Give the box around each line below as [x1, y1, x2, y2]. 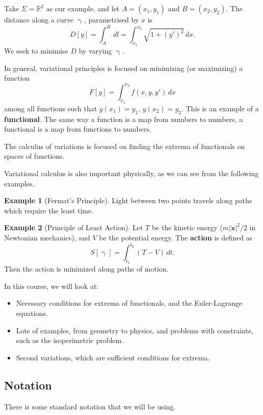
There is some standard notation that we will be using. [4, 401, 176, 411]
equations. [16, 308, 48, 318]
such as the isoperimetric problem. [16, 335, 124, 346]
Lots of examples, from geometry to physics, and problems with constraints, [16, 325, 253, 335]
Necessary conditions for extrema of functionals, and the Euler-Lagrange [16, 298, 243, 308]
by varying [78, 45, 112, 56]
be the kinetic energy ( [151, 222, 223, 233]
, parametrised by [84, 14, 139, 25]
